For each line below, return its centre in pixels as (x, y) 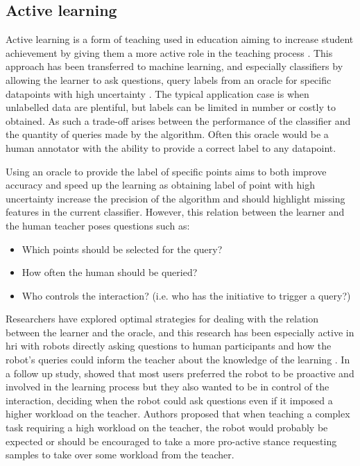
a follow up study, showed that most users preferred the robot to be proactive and (180, 373)
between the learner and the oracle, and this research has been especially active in (180, 332)
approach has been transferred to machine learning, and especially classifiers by (174, 66)
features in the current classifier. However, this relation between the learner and (175, 212)
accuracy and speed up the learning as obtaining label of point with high (160, 185)
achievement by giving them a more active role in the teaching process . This (169, 52)
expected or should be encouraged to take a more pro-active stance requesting (171, 441)
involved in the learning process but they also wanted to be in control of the (168, 387)
